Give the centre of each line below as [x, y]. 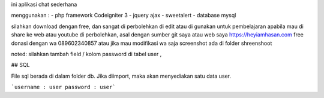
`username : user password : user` [64, 87]
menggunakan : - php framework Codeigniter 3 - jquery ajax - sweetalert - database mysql [124, 16]
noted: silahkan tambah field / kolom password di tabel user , [86, 54]
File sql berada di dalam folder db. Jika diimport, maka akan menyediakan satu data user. [121, 76]
